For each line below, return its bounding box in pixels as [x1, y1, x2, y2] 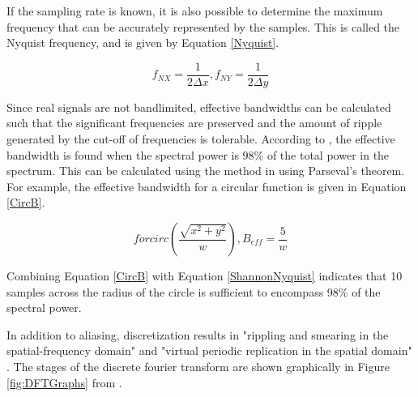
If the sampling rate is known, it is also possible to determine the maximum [6, 2, 383, 19]
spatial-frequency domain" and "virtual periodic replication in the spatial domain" [6, 342, 412, 359]
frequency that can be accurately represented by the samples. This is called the [6, 18, 400, 35]
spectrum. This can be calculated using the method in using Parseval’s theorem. [6, 162, 405, 179]
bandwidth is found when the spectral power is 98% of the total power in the [6, 146, 390, 163]
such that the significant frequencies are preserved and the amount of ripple [6, 114, 382, 131]
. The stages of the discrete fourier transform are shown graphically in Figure [6, 357, 390, 374]
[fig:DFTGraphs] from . [6, 374, 122, 391]
